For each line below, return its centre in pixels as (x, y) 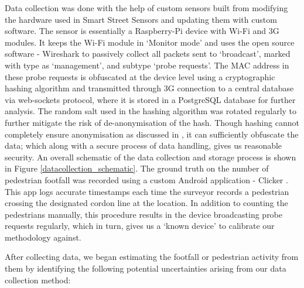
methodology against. (43, 237)
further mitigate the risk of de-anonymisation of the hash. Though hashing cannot (152, 122)
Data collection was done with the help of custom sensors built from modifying (146, 8)
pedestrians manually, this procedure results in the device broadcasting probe (144, 214)
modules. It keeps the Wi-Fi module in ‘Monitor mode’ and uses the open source (150, 42)
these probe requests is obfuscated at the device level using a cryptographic (140, 76)
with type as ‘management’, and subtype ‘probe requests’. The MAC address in (147, 65)
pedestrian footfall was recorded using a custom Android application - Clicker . (146, 179)
